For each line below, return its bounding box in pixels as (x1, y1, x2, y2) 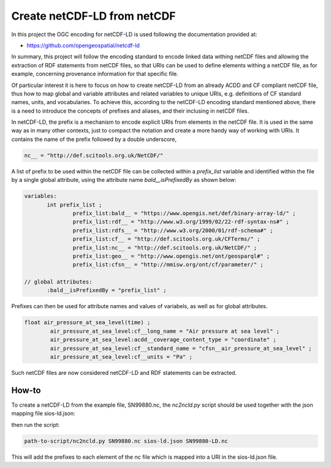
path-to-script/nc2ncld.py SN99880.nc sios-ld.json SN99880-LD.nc (24, 437, 228, 444)
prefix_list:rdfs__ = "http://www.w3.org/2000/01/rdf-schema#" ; (72, 227, 273, 234)
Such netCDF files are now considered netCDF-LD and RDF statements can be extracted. (11, 369, 237, 376)
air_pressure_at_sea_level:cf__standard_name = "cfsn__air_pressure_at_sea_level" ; (50, 345, 312, 352)
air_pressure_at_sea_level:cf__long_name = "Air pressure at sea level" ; (50, 328, 280, 334)
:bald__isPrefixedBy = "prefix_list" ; (47, 287, 167, 294)
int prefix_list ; (47, 201, 102, 208)
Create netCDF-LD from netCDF (11, 9, 176, 23)
